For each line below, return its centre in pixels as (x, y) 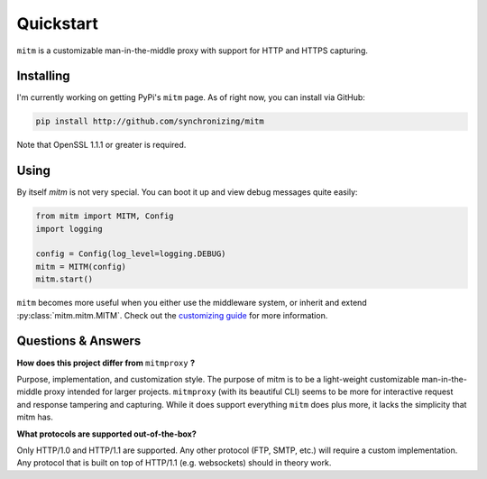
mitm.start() (64, 279)
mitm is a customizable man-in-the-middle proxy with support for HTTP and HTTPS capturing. (193, 51)
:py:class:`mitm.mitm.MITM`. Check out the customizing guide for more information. (172, 315)
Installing (44, 76)
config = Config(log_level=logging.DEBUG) (131, 254)
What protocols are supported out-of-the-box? (107, 434)
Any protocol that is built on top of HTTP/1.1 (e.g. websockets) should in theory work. (174, 463)
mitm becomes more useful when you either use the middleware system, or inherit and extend (192, 303)
